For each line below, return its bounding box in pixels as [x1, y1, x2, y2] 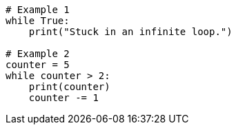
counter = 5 [6, 59, 70, 70]
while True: [6, 15, 70, 26]
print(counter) [28, 81, 110, 92]
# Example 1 [6, 4, 70, 15]
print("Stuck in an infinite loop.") [28, 26, 233, 37]
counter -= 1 [28, 92, 99, 103]
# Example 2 [6, 48, 70, 59]
